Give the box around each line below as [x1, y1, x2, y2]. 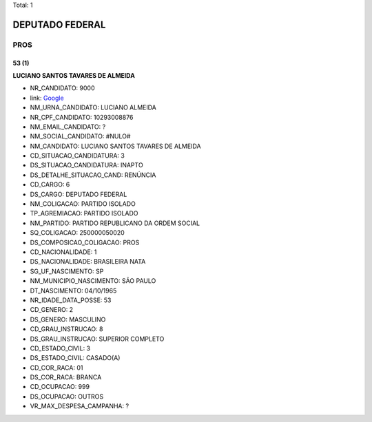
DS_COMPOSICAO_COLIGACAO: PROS [30, 238, 140, 246]
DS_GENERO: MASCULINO [30, 315, 106, 324]
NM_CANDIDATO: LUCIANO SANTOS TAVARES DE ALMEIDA [30, 142, 201, 150]
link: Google [30, 94, 65, 102]
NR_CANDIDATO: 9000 [30, 84, 95, 92]
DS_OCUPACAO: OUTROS [30, 392, 104, 401]
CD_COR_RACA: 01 [30, 363, 83, 372]
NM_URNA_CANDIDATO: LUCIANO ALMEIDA [30, 103, 156, 112]
